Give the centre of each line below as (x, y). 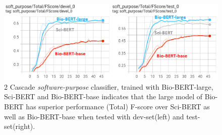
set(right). (20, 126)
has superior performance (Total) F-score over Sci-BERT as (118, 107)
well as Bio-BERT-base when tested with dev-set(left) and (94, 116)
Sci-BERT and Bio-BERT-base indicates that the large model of (103, 96)
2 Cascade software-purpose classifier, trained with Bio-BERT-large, (109, 86)
